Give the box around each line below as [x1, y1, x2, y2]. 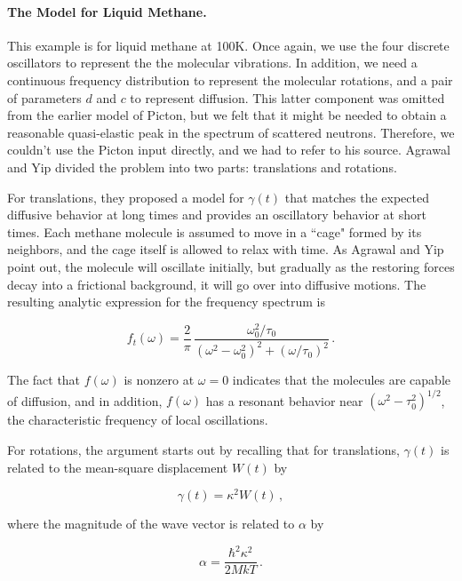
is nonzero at [123, 370, 195, 389]
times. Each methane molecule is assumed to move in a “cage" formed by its [7, 222, 422, 241]
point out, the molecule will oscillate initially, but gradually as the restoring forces [7, 257, 455, 275]
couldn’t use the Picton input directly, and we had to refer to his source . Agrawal [7, 140, 450, 159]
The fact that [7, 370, 81, 389]
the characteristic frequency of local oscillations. [7, 410, 268, 429]
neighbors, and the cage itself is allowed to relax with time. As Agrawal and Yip [7, 240, 444, 259]
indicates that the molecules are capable [232, 370, 450, 389]
